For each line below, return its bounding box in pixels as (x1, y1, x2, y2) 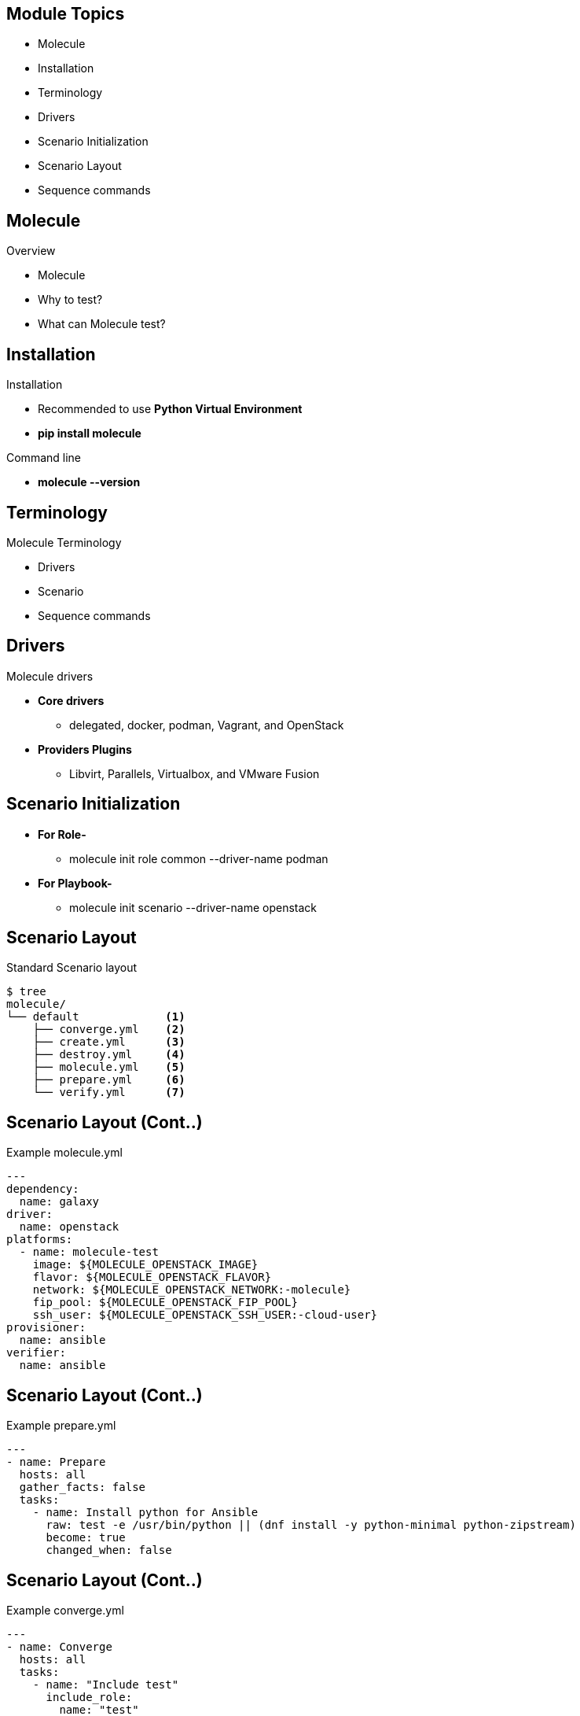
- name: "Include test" (32, 1678, 179, 1692)
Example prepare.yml (6, 1419, 116, 1433)
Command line (6, 451, 82, 465)
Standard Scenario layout (6, 961, 138, 975)
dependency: (6, 1183, 79, 1196)
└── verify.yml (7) (32, 1086, 185, 1099)
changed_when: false (46, 1544, 172, 1557)
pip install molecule (38, 426, 141, 441)
